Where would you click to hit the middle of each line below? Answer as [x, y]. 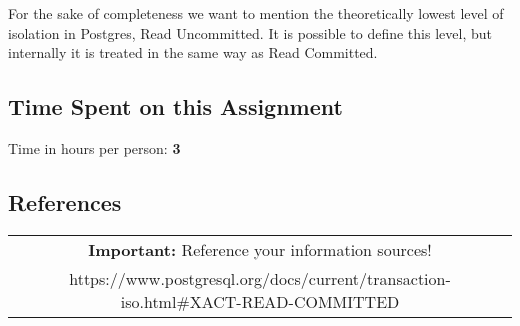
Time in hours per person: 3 [94, 147]
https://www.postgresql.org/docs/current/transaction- [260, 278]
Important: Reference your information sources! [260, 249]
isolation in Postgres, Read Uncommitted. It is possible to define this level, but [250, 32]
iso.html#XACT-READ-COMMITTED [260, 301]
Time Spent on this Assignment [175, 106]
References [65, 201]
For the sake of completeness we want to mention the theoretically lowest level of [256, 13]
